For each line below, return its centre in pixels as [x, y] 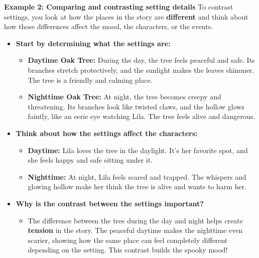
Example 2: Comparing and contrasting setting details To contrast [119, 7]
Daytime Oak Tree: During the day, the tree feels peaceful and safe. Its [141, 60]
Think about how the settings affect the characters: [107, 133]
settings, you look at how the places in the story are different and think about [126, 16]
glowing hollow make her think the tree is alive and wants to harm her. [137, 186]
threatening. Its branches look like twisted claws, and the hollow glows [136, 106]
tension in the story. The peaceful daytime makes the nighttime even [135, 230]
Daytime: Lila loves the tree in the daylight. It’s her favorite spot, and [138, 150]
